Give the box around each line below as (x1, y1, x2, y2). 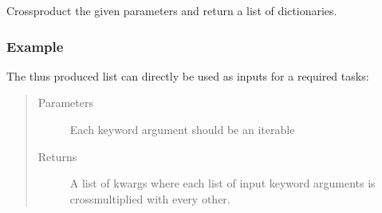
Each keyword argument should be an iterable (69, 121, 295, 137)
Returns (37, 148, 77, 164)
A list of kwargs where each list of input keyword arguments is (69, 175, 376, 191)
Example (6, 36, 64, 56)
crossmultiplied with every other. (69, 190, 230, 207)
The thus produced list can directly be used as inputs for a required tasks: (6, 67, 369, 84)
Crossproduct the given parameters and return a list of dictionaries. (6, 2, 337, 18)
